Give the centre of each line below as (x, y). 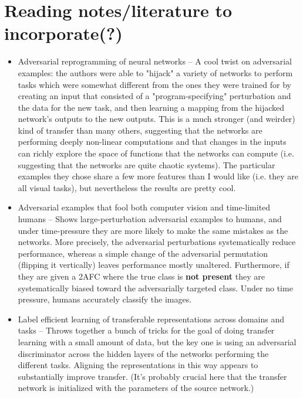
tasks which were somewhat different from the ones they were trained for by (155, 84)
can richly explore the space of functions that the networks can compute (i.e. (156, 153)
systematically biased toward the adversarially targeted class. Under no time (155, 288)
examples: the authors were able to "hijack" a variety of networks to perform (155, 72)
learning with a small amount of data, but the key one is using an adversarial (157, 341)
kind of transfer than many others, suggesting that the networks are (140, 130)
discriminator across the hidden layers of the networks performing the (143, 353)
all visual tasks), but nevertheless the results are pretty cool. (127, 187)
